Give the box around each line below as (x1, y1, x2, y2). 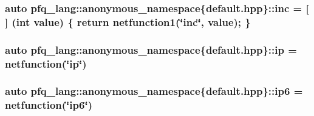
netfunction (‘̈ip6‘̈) (5, 97, 92, 112)
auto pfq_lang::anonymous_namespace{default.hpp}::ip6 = (5, 83, 303, 98)
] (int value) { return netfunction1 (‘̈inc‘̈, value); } (5, 14, 251, 29)
